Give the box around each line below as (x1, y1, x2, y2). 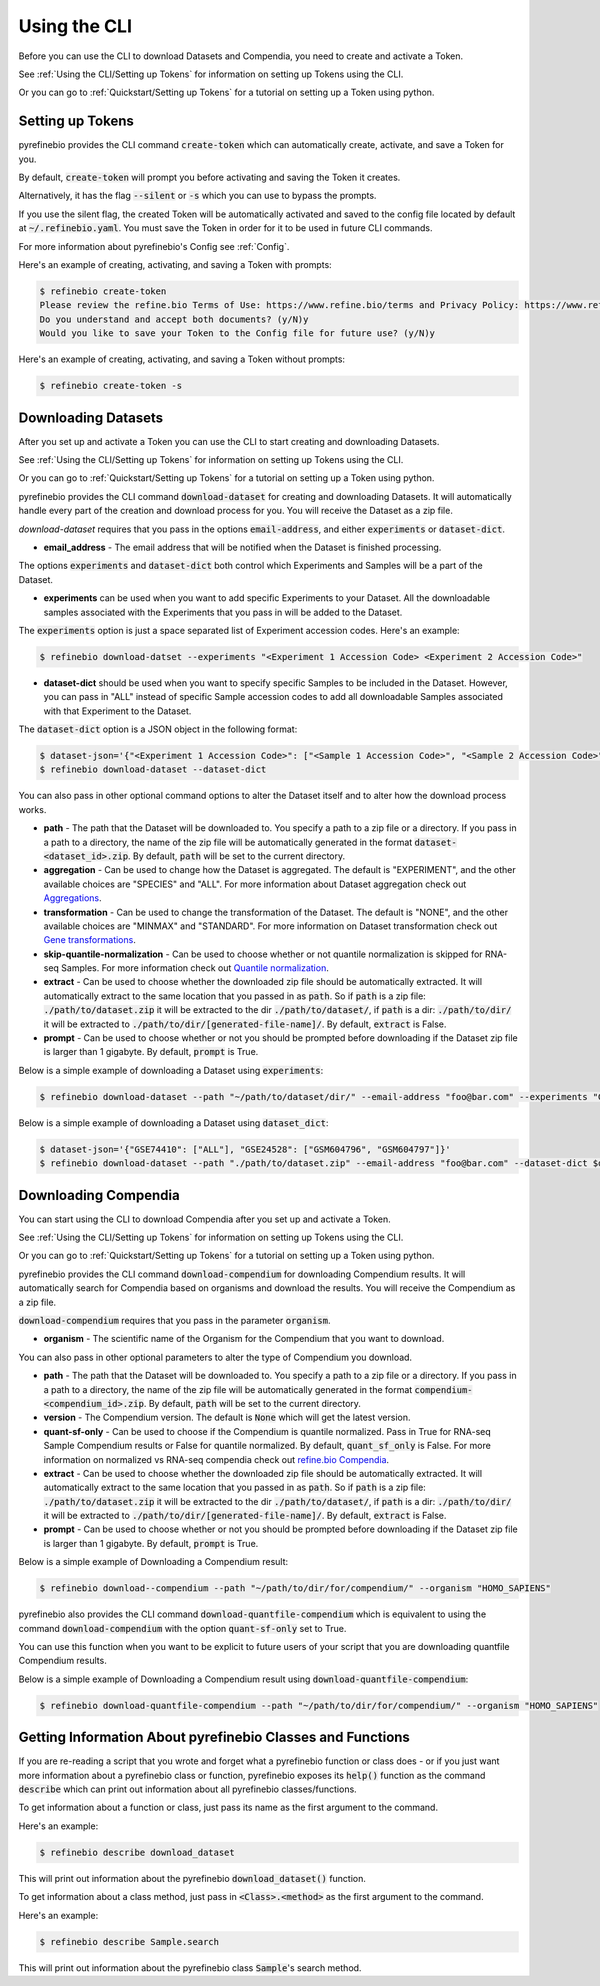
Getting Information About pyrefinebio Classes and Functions (18, 1729, 410, 1746)
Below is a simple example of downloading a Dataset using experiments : (18, 1064, 324, 1076)
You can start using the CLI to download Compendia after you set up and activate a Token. (18, 1213, 392, 1225)
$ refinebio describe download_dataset (39, 1846, 235, 1858)
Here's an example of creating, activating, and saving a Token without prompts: (18, 353, 345, 365)
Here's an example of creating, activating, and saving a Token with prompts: (18, 258, 332, 270)
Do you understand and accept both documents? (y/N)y (39, 313, 309, 325)
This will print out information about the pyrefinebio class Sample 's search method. (18, 1961, 362, 1974)
